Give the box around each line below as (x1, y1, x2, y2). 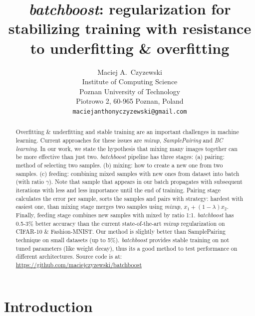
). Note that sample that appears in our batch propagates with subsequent (49, 177, 243, 186)
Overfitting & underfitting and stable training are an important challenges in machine (15, 128, 239, 136)
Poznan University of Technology (79, 86, 180, 96)
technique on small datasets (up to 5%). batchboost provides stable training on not (15, 235, 230, 244)
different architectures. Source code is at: (15, 252, 122, 261)
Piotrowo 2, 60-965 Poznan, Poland (76, 96, 184, 106)
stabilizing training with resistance (8, 18, 252, 38)
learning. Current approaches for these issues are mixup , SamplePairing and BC (15, 136, 223, 144)
